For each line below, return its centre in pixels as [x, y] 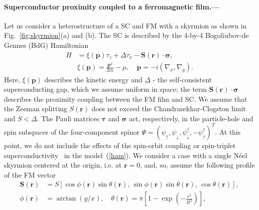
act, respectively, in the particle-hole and [191, 118]
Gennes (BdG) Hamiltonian [46, 45]
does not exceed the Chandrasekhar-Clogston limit [169, 108]
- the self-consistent [182, 79]
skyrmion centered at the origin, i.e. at [63, 165]
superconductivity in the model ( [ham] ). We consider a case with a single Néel [126, 155]
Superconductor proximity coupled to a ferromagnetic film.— [112, 6]
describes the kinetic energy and [93, 79]
